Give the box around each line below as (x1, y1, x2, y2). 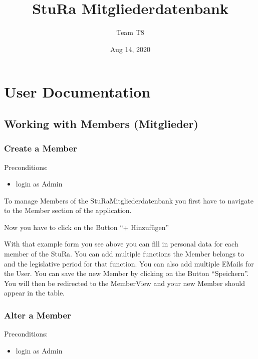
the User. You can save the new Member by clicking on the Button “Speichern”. (4, 268, 249, 278)
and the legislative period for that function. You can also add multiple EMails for (4, 258, 254, 268)
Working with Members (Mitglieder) (4, 115, 198, 131)
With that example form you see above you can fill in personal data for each (4, 238, 238, 249)
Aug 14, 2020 (110, 43, 151, 54)
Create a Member (4, 142, 77, 154)
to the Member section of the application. (4, 205, 132, 215)
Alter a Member (4, 308, 71, 321)
